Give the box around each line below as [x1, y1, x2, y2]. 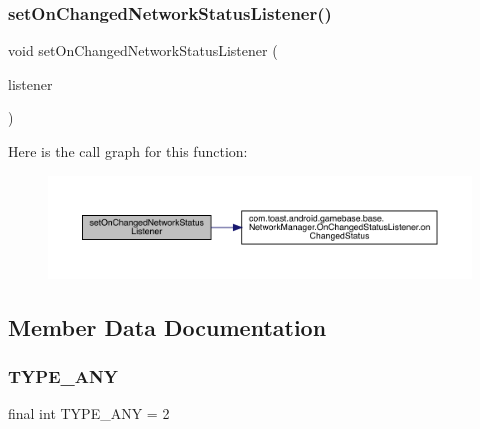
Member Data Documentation [8, 311, 327, 342]
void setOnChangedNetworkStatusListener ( [8, 40, 278, 61]
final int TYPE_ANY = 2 [8, 403, 170, 424]
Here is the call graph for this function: [8, 141, 248, 161]
